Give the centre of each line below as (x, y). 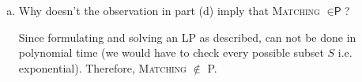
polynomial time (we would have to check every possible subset (171, 52)
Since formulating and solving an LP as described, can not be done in (187, 37)
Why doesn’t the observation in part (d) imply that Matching (169, 10)
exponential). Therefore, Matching (102, 67)
